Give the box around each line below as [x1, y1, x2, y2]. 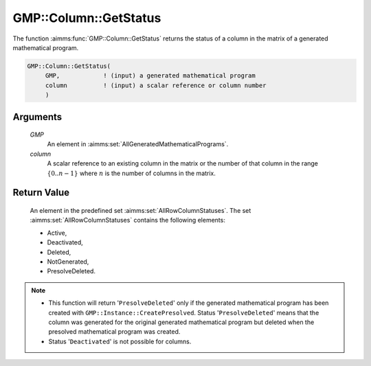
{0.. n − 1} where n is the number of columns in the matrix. [47, 169, 216, 177]
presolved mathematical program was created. [48, 328, 181, 336]
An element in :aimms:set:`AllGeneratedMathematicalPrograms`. [47, 140, 229, 148]
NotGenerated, [47, 258, 89, 266]
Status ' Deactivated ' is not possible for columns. [48, 337, 192, 345]
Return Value [12, 187, 70, 198]
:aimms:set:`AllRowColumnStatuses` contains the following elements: [30, 216, 226, 225]
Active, [47, 229, 67, 237]
